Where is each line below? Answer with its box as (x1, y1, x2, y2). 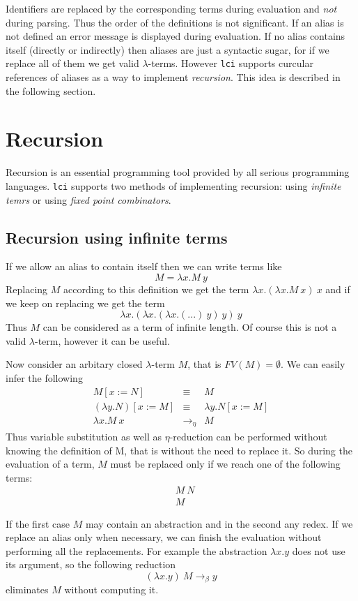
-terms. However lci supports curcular (148, 56, 313, 71)
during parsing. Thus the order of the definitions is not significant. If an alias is (6, 15, 344, 29)
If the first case (6, 516, 70, 530)
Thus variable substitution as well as (6, 429, 162, 444)
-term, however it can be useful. (35, 333, 170, 348)
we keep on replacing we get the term (6, 295, 165, 310)
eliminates (6, 582, 49, 597)
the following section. (6, 83, 96, 98)
